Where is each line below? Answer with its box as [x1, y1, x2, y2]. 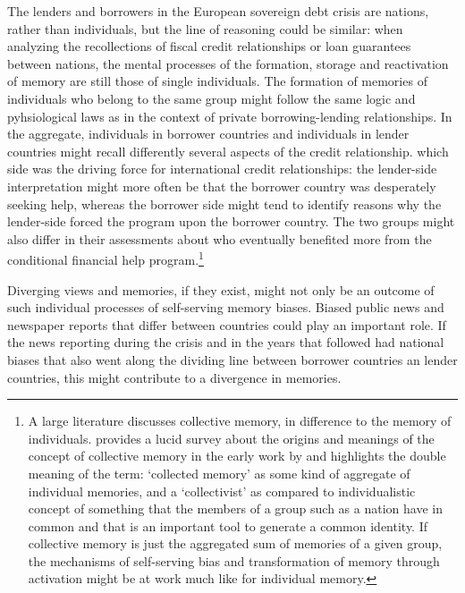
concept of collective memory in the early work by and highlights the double [28, 446, 446, 465]
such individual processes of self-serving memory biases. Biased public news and [7, 298, 444, 317]
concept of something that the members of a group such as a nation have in [28, 499, 443, 518]
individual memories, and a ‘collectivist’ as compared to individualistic [28, 481, 416, 500]
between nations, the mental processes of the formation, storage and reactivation [7, 54, 449, 72]
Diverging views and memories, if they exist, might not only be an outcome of [7, 280, 435, 299]
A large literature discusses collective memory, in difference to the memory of [28, 411, 452, 430]
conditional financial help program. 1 [7, 248, 204, 268]
